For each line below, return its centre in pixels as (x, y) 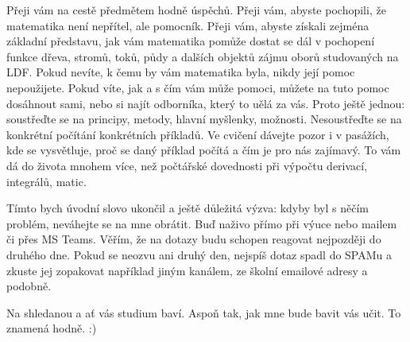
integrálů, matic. (46, 181)
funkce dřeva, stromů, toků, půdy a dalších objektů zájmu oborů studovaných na (203, 56)
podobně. (29, 286)
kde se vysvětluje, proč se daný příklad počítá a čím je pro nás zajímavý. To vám (204, 150)
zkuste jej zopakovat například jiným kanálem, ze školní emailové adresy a (187, 270)
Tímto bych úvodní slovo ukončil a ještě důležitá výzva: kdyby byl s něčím (188, 208)
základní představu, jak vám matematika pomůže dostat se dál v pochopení (191, 41)
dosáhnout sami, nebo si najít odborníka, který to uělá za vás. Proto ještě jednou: (206, 103)
